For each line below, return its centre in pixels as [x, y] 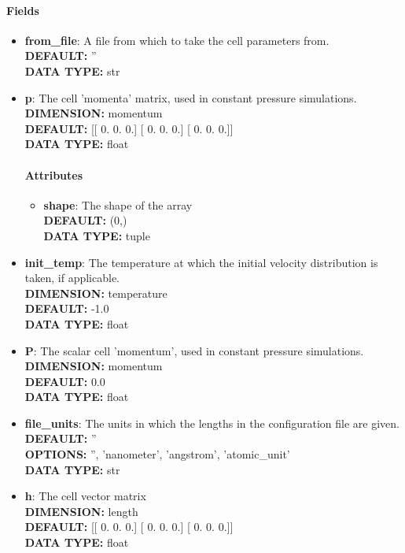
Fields [23, 10]
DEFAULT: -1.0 [67, 308]
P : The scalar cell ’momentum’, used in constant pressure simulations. [194, 350]
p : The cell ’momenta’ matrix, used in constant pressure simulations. [191, 97]
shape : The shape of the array [118, 204]
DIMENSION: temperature [96, 293]
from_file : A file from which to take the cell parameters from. [177, 40]
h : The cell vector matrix [85, 496]
